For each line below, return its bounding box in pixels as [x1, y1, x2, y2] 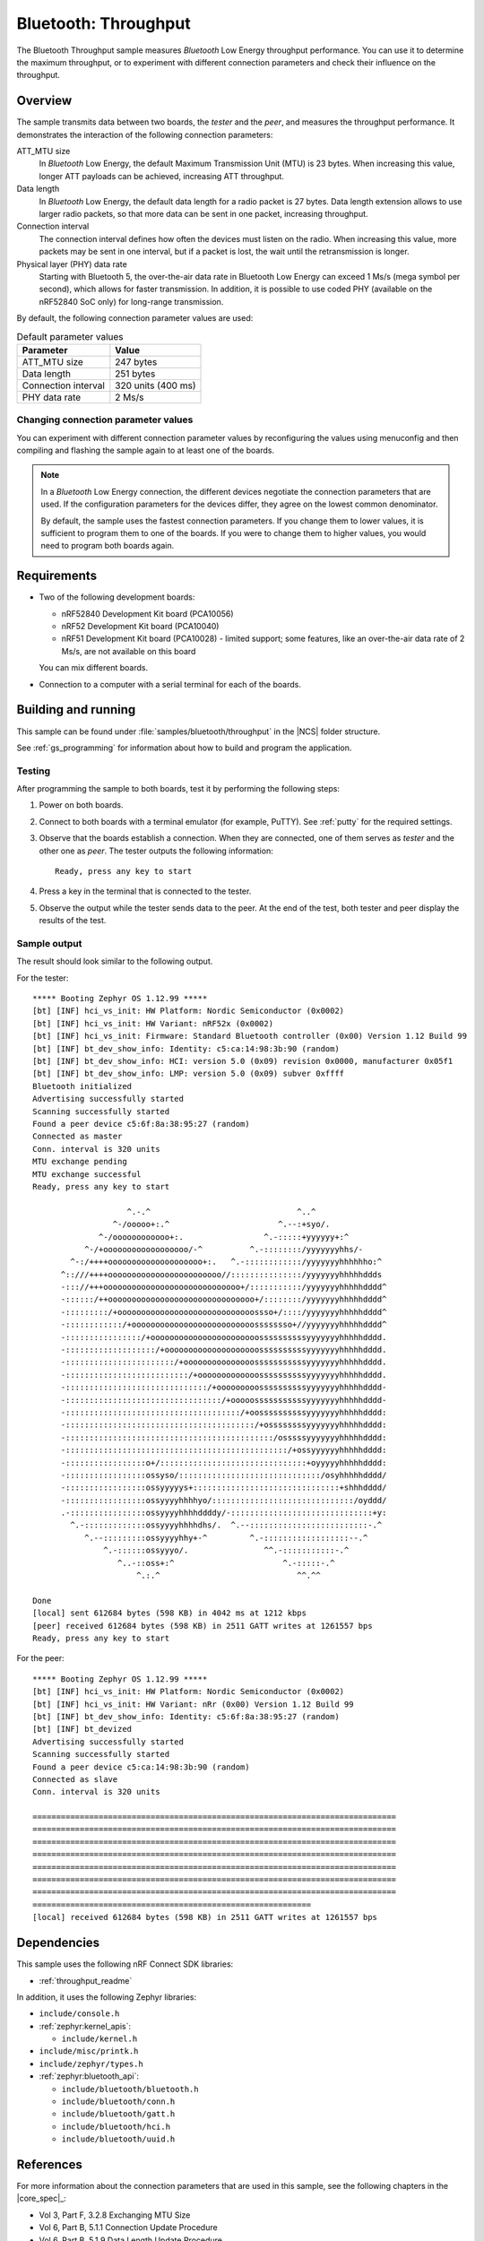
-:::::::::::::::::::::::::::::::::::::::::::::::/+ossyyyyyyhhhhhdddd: [60, 1445, 387, 1456]
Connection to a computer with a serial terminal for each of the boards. [39, 679, 302, 689]
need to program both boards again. [40, 541, 175, 551]
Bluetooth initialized [32, 1081, 133, 1091]
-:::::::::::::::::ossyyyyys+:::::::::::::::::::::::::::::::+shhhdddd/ [60, 1483, 387, 1493]
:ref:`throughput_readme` [39, 1975, 133, 1986]
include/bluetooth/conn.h [61, 2097, 176, 2107]
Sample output [16, 937, 82, 949]
